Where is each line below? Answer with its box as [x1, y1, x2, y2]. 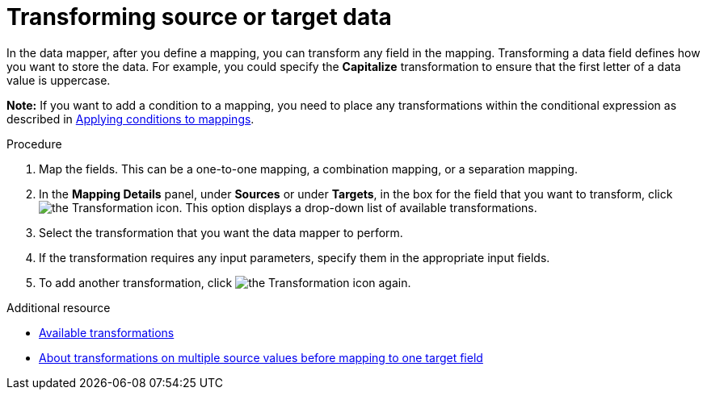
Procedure [6, 136, 62, 151]
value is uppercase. [6, 73, 111, 87]
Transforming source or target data [6, 3, 392, 31]
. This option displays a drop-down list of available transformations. [179, 200, 537, 215]
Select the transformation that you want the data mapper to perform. [39, 225, 403, 240]
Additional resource [6, 300, 111, 315]
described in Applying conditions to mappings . [6, 111, 255, 126]
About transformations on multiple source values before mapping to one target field [39, 350, 483, 365]
